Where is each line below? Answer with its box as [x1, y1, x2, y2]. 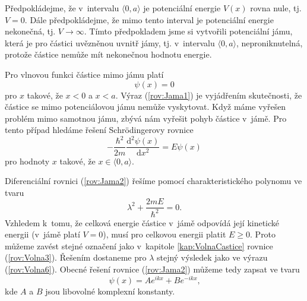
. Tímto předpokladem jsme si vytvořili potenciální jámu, [84, 25, 293, 37]
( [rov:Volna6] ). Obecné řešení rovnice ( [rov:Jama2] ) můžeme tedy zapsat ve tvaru [5, 263, 300, 275]
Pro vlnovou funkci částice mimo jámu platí [5, 68, 164, 80]
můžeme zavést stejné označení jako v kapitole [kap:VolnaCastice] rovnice [5, 239, 273, 252]
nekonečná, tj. [5, 25, 56, 37]
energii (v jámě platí [5, 228, 80, 240]
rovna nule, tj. [250, 2, 302, 14]
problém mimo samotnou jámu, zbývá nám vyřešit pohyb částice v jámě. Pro [5, 112, 287, 124]
